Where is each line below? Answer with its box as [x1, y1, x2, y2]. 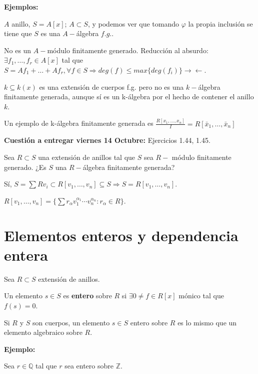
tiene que [4, 28, 32, 39]
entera [4, 244, 48, 265]
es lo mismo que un [177, 317, 237, 327]
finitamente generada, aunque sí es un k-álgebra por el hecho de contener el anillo [4, 91, 254, 102]
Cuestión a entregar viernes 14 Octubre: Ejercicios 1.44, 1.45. [4, 135, 210, 145]
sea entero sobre [64, 360, 113, 371]
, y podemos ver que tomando [87, 18, 179, 29]
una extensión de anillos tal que [38, 152, 135, 162]
